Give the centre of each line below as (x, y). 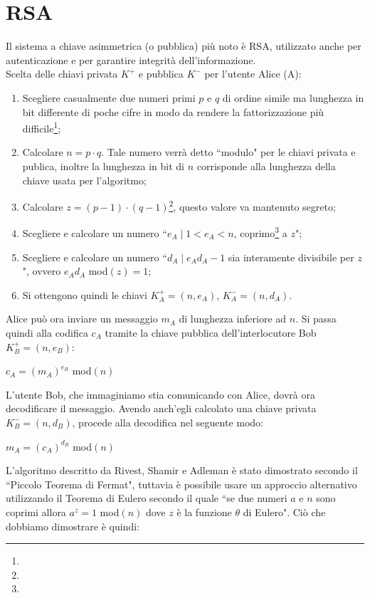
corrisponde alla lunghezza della (266, 166)
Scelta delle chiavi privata (62, 74)
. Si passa (316, 319)
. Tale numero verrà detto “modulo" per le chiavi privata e (228, 152)
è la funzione (204, 512)
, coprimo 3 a (260, 232)
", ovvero (42, 271)
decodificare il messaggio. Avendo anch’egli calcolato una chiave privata (161, 408)
